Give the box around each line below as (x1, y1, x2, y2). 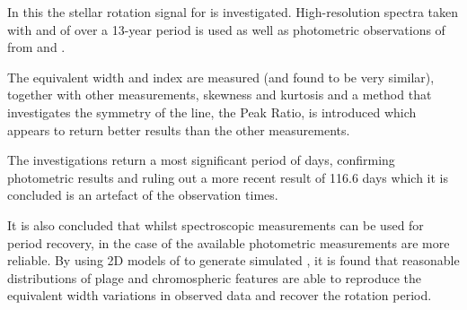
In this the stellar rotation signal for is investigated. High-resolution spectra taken (7, 3, 459, 21)
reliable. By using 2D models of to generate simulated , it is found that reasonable (7, 251, 460, 270)
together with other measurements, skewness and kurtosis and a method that (7, 85, 432, 104)
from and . (7, 38, 66, 56)
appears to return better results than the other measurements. (7, 120, 350, 139)
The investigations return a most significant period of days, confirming (7, 151, 395, 169)
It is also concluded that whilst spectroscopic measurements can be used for (7, 215, 424, 234)
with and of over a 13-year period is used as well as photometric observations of (7, 20, 445, 39)
